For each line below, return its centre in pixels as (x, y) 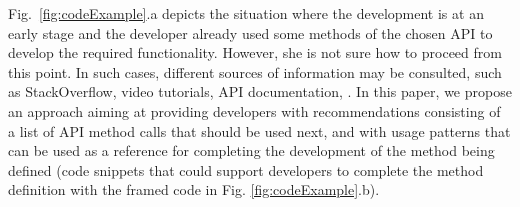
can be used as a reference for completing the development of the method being (251, 150)
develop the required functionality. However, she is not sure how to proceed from (255, 52)
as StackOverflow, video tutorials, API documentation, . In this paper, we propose (260, 91)
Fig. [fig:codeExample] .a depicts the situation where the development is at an (246, 13)
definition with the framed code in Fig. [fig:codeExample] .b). (194, 189)
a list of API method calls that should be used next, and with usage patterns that (259, 130)
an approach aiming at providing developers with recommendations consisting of (254, 110)
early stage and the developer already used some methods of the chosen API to (250, 32)
